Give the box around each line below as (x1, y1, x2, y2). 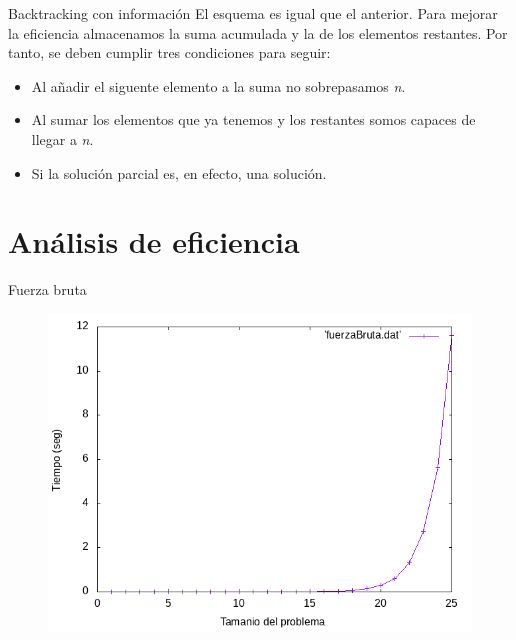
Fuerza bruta (8, 279, 87, 300)
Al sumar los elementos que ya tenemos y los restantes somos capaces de (31, 109, 476, 130)
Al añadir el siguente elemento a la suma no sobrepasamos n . (31, 75, 406, 96)
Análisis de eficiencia (8, 221, 300, 262)
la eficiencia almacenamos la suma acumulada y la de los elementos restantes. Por (8, 22, 508, 43)
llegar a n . (31, 128, 94, 149)
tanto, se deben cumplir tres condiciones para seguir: (8, 42, 331, 63)
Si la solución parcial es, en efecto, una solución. (31, 162, 327, 183)
